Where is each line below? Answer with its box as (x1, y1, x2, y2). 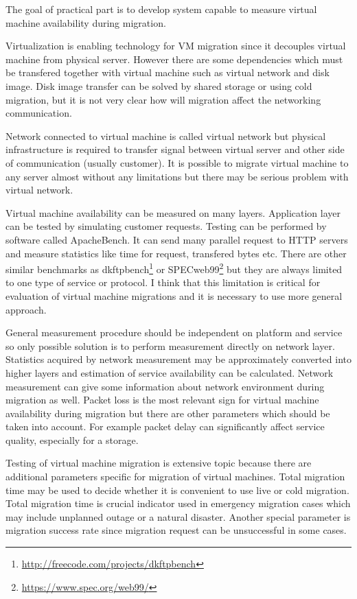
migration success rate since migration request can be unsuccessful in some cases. (5, 523, 347, 537)
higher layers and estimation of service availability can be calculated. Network (5, 365, 334, 379)
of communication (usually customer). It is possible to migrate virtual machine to (5, 155, 349, 169)
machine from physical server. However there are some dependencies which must (5, 51, 343, 66)
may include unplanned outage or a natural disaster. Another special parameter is (5, 509, 351, 524)
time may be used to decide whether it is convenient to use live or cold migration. (5, 482, 349, 497)
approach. (5, 302, 47, 316)
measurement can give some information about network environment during (5, 379, 325, 393)
